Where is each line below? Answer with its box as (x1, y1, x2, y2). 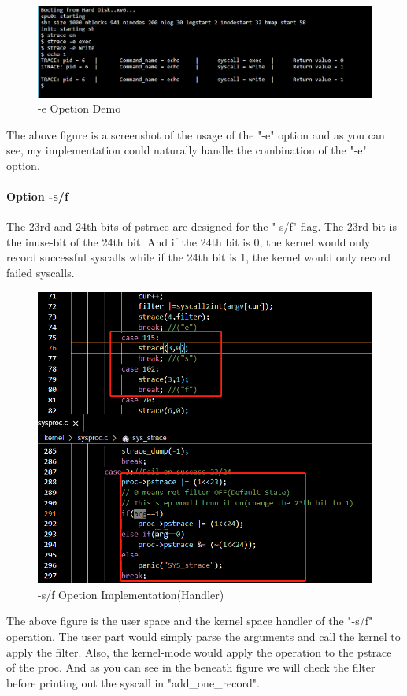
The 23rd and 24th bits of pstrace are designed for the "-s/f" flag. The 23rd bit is (6, 218, 397, 235)
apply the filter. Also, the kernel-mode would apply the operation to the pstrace (6, 643, 392, 660)
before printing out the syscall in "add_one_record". (6, 674, 260, 690)
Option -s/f (6, 188, 68, 205)
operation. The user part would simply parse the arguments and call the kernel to (6, 628, 401, 644)
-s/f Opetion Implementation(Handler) (38, 586, 224, 602)
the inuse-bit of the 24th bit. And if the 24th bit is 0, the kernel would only (6, 233, 371, 250)
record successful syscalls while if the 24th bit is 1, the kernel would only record (6, 249, 390, 265)
